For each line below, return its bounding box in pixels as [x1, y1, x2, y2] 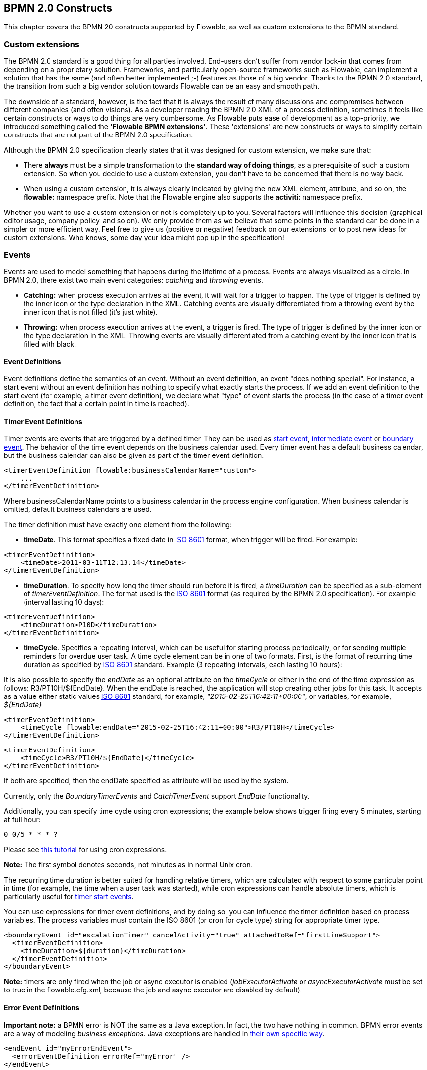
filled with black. [24, 339, 76, 348]
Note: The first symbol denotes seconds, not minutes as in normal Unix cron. [4, 860, 252, 869]
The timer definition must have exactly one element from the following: [4, 520, 232, 529]
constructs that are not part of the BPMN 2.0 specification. [4, 131, 193, 139]
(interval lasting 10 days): [24, 598, 104, 607]
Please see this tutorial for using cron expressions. [4, 845, 167, 854]
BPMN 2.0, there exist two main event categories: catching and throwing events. [4, 275, 263, 284]
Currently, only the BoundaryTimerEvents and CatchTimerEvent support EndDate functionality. [4, 792, 310, 801]
